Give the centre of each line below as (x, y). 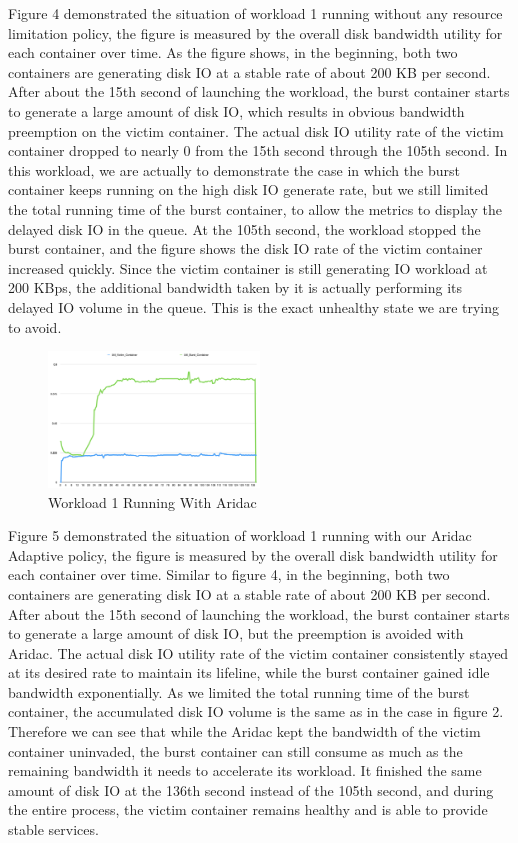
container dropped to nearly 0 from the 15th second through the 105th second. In (258, 150)
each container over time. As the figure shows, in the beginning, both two (233, 52)
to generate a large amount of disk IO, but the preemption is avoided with (236, 633)
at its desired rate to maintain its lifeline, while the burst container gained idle (249, 672)
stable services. (53, 829)
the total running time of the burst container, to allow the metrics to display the (255, 208)
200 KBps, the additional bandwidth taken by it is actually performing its (235, 287)
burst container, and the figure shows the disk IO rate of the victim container (245, 248)
